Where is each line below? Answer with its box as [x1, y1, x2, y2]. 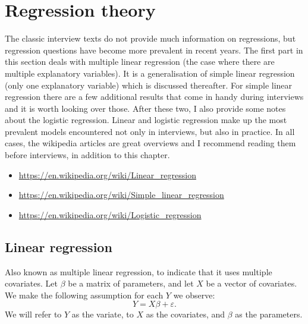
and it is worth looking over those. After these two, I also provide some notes [5, 102, 286, 114]
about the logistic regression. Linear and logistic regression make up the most [5, 114, 287, 126]
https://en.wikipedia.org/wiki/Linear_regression [18, 168, 196, 181]
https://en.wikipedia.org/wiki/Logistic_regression [18, 208, 202, 221]
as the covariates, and [146, 308, 225, 320]
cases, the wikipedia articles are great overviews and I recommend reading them [5, 137, 296, 149]
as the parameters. [235, 308, 303, 320]
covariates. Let [5, 277, 58, 290]
